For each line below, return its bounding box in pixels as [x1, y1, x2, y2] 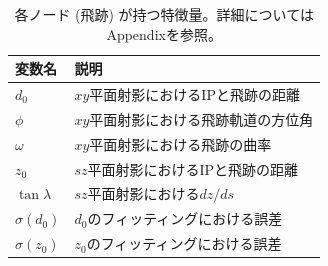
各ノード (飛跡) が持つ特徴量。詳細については [14, 4, 314, 24]
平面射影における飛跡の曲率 [89, 133, 272, 154]
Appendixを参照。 [106, 23, 222, 44]
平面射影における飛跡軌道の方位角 [89, 108, 314, 129]
